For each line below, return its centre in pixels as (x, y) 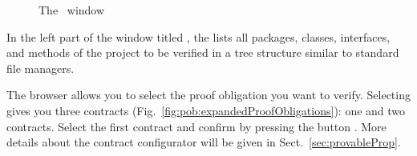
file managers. (40, 68)
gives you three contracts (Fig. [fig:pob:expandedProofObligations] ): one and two (206, 110)
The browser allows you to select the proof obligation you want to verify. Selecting (208, 95)
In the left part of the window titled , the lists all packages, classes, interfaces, (198, 36)
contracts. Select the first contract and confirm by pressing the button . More (196, 126)
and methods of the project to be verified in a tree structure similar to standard (203, 52)
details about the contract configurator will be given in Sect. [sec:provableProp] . (204, 142)
